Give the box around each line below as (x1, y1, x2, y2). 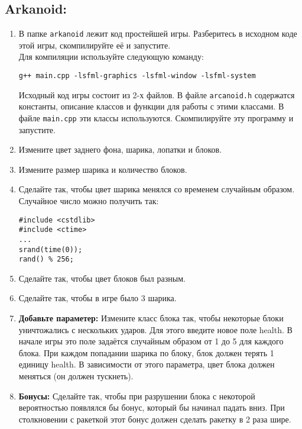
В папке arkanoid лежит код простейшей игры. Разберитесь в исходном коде (18, 27, 297, 40)
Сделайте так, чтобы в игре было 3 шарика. (18, 292, 177, 304)
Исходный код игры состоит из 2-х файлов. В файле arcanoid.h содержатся (18, 88, 295, 101)
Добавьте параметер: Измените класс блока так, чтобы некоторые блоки (18, 312, 284, 324)
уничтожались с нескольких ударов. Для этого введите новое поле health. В (18, 323, 293, 336)
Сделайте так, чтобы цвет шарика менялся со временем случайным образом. (18, 183, 295, 195)
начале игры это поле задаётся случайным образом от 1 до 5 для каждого (18, 335, 284, 347)
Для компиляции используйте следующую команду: (18, 50, 204, 63)
